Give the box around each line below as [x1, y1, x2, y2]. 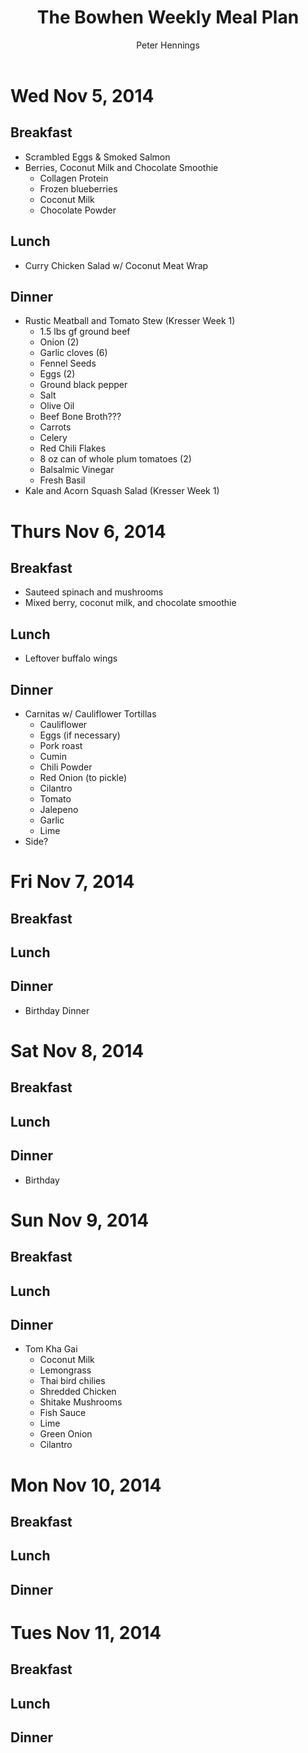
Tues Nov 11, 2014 [10, 1621, 162, 1644]
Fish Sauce [39, 1407, 87, 1419]
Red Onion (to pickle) [39, 772, 128, 783]
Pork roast [39, 740, 83, 751]
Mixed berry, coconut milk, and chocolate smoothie [24, 597, 237, 609]
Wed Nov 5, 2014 [10, 84, 155, 107]
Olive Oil [39, 400, 75, 412]
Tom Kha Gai [24, 1343, 78, 1355]
